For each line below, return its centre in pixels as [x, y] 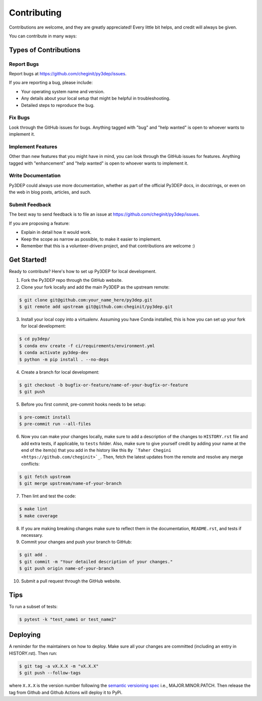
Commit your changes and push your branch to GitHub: [76, 542]
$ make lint [33, 509]
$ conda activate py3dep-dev [54, 353]
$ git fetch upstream [45, 477]
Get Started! [28, 260]
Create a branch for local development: [60, 372]
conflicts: [30, 463]
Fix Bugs [19, 118]
